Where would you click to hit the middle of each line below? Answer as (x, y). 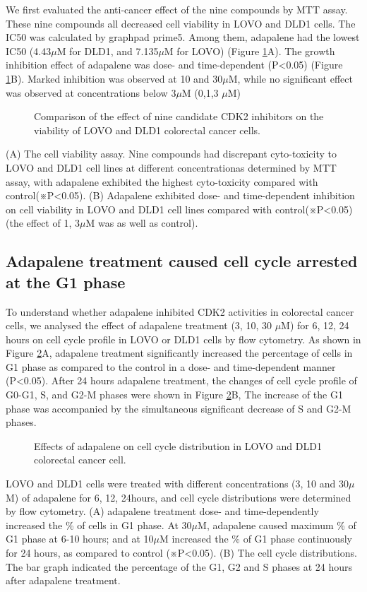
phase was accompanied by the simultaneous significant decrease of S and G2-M (179, 408)
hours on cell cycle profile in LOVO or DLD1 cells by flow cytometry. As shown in (183, 339)
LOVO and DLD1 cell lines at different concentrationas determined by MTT (171, 167)
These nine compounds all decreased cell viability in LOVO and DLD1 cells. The (181, 23)
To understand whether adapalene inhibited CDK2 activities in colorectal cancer (180, 311)
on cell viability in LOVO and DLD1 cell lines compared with (139, 209)
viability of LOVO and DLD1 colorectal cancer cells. (147, 130)
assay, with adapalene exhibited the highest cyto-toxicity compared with (162, 181)
